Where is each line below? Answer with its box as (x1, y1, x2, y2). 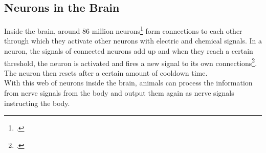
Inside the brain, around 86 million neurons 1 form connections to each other (4, 24, 242, 36)
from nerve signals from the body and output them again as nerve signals (4, 88, 234, 98)
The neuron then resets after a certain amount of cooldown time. (4, 67, 208, 78)
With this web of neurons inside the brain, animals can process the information (4, 77, 253, 88)
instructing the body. (4, 97, 70, 108)
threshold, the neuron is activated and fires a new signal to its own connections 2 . (4, 56, 257, 68)
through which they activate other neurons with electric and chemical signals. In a (4, 35, 262, 46)
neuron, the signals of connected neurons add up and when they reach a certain (4, 46, 253, 56)
